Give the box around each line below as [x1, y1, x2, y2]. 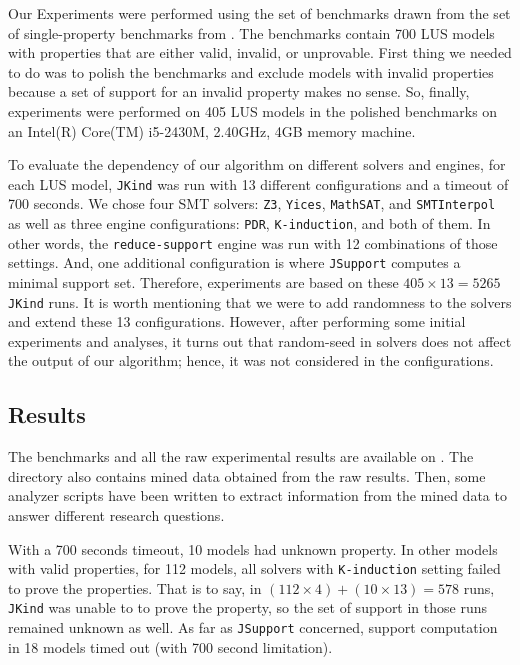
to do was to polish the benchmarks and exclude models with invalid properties [8, 61, 494, 82]
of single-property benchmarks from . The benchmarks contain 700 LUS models [8, 22, 495, 43]
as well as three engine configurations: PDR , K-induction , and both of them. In [8, 213, 491, 234]
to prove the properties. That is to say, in [8, 577, 262, 598]
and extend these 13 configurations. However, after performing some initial [8, 311, 466, 332]
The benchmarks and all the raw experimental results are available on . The [8, 446, 474, 467]
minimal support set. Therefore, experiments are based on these [8, 272, 399, 293]
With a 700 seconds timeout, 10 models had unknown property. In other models [8, 538, 498, 559]
